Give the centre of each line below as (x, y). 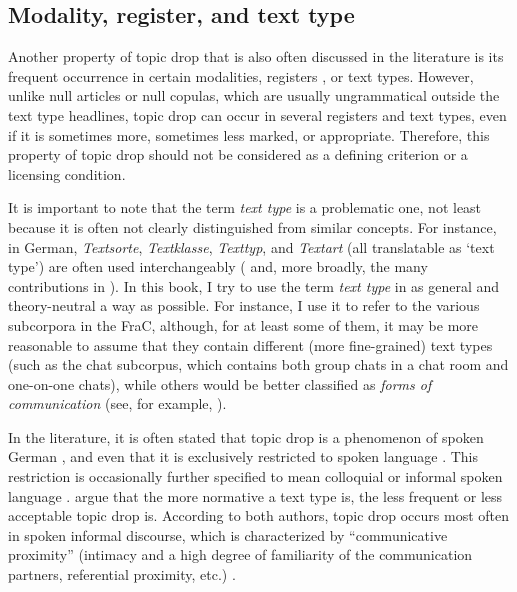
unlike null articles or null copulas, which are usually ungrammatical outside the (254, 95)
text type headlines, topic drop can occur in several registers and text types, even (257, 114)
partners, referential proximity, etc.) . (122, 574)
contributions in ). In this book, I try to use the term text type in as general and (254, 285)
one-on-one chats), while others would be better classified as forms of (220, 383)
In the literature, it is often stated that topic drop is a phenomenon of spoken (246, 436)
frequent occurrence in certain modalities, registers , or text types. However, (241, 75)
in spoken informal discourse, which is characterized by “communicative (228, 534)
